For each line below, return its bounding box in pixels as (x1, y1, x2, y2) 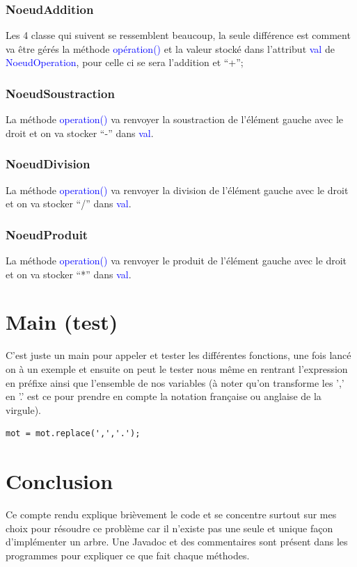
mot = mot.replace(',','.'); (6, 429, 141, 439)
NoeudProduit (6, 225, 88, 243)
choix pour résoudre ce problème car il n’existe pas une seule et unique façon (6, 520, 333, 535)
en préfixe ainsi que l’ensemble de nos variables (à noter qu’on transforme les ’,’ (6, 375, 344, 390)
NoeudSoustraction (6, 84, 115, 102)
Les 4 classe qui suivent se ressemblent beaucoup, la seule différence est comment (6, 28, 351, 42)
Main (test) (6, 308, 118, 336)
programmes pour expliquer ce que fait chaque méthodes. (6, 548, 250, 562)
